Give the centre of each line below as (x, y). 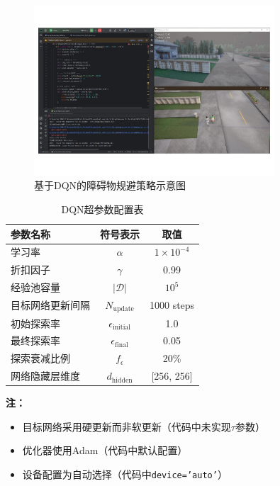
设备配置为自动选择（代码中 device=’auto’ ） (125, 474)
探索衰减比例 (40, 358)
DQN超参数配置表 (102, 209)
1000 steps (172, 305)
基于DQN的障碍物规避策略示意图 (110, 185)
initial (121, 328)
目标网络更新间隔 (50, 305)
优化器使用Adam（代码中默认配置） (105, 450)
